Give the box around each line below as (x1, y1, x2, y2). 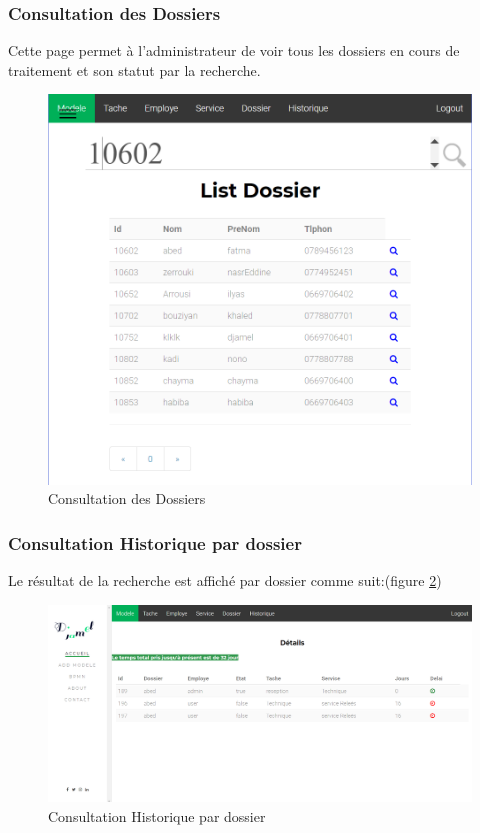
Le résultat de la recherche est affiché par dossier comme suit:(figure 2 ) (8, 570, 442, 591)
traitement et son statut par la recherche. (8, 59, 261, 80)
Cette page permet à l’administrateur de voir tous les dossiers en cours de (8, 40, 460, 61)
